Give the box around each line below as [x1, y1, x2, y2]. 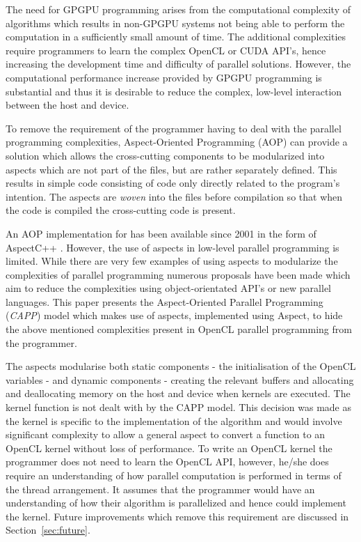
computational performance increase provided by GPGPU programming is [6, 70, 322, 84]
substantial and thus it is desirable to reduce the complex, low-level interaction [6, 84, 342, 98]
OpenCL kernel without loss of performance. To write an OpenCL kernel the [6, 440, 332, 455]
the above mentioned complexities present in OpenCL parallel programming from [6, 322, 352, 336]
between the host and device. [6, 98, 129, 112]
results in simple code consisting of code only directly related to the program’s [6, 176, 340, 190]
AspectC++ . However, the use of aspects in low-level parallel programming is [6, 240, 339, 254]
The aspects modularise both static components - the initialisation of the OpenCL [6, 359, 356, 373]
